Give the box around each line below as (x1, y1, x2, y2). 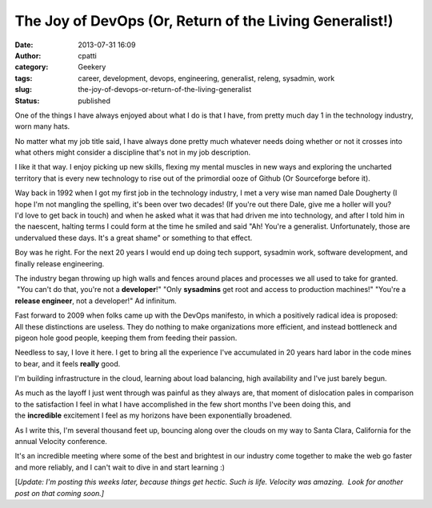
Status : (14, 96, 40, 106)
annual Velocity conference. (14, 437, 108, 446)
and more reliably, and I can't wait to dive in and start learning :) (14, 462, 226, 472)
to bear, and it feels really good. (14, 358, 121, 368)
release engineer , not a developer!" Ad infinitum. (14, 296, 178, 306)
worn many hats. (14, 122, 70, 131)
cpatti (78, 50, 98, 60)
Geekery (78, 62, 106, 72)
